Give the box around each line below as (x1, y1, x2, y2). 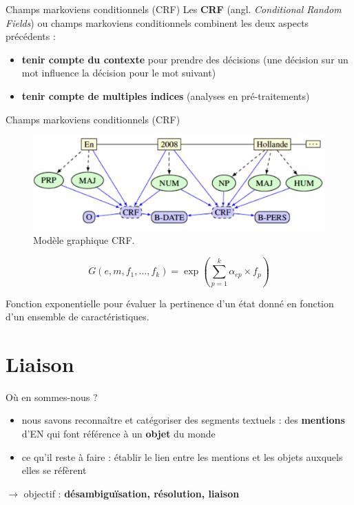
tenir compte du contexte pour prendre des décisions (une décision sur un (21, 52, 348, 66)
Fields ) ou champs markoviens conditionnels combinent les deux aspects (6, 15, 309, 30)
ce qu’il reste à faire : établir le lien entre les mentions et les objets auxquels (21, 449, 343, 464)
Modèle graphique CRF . (33, 233, 135, 247)
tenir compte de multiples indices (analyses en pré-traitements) (21, 88, 310, 103)
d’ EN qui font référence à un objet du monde (21, 426, 216, 441)
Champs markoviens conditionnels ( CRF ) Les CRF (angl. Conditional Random (6, 2, 342, 16)
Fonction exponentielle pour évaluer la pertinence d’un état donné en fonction (6, 296, 334, 310)
